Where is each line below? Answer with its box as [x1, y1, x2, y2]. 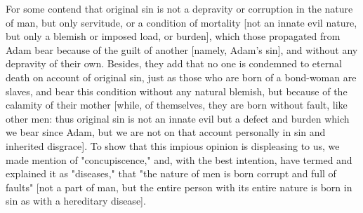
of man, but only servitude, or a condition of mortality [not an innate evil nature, [6, 15, 357, 29]
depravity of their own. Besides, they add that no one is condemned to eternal [6, 56, 342, 71]
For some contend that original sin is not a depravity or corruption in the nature [6, 1, 353, 15]
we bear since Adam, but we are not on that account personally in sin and [6, 125, 326, 139]
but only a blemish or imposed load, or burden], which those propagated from [6, 29, 341, 43]
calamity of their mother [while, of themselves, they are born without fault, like [6, 97, 348, 112]
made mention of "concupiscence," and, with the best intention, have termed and [6, 152, 352, 167]
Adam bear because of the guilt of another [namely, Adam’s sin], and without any [6, 42, 358, 57]
